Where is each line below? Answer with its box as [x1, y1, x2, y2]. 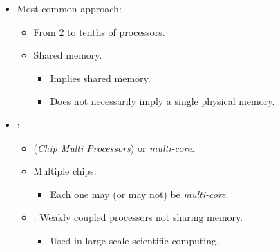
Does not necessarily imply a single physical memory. [50, 94, 275, 108]
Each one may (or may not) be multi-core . [50, 186, 229, 201]
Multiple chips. [33, 164, 97, 178]
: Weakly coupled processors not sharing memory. [33, 210, 243, 224]
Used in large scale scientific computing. [50, 233, 219, 247]
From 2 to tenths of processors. [33, 24, 165, 39]
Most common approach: [17, 1, 122, 15]
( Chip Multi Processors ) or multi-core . [33, 140, 195, 155]
